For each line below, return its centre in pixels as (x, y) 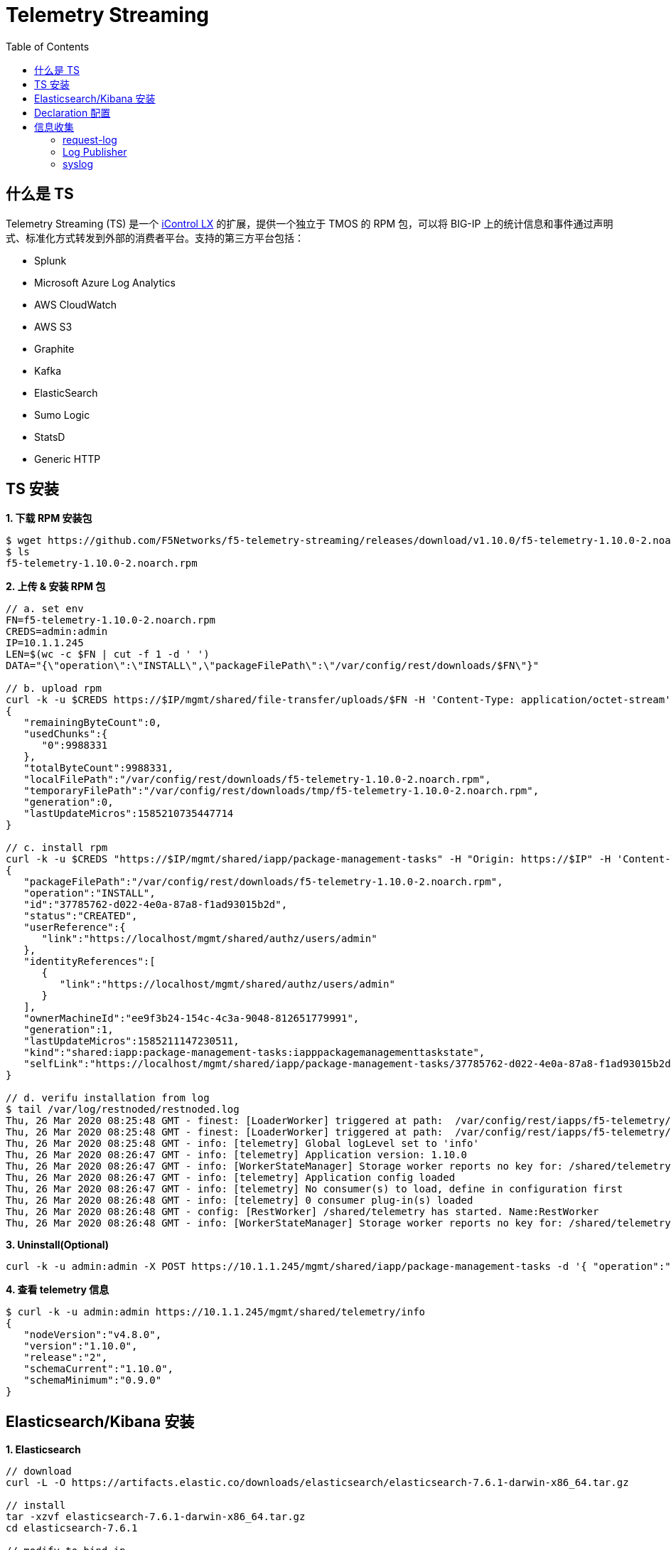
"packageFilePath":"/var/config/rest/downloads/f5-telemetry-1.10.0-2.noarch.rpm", (263, 882)
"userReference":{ (75, 928)
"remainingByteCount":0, (93, 723)
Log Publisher (95, 151)
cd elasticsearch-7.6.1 (72, 1528)
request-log (90, 139)
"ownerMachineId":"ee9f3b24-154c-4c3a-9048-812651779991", (192, 1019)
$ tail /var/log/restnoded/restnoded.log (123, 1110)
